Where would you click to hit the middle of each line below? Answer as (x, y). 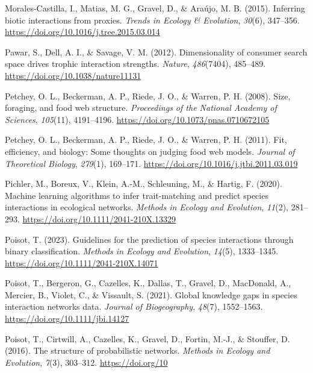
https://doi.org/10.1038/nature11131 (73, 75)
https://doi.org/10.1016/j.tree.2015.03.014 (82, 32)
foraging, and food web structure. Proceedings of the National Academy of (141, 108)
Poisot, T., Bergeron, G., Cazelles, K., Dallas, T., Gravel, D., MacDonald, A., (148, 283)
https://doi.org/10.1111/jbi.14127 (67, 318)
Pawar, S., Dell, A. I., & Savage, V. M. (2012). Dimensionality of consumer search (156, 52)
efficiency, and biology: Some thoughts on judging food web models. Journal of (150, 151)
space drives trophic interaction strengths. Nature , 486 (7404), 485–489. (135, 64)
